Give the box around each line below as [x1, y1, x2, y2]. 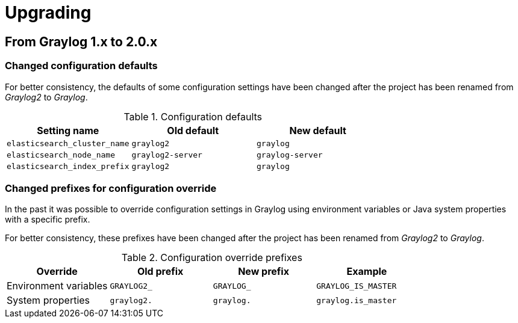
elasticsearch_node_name [7, 150, 116, 159]
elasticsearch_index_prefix [7, 161, 129, 171]
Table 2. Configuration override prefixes [121, 251, 302, 264]
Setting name [37, 124, 99, 137]
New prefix [238, 265, 289, 278]
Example [346, 265, 387, 278]
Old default [167, 124, 219, 137]
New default [289, 124, 346, 137]
